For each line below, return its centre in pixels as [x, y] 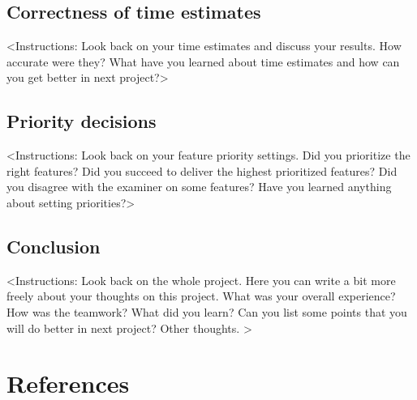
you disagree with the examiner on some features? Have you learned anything [199, 187]
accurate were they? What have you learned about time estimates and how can [203, 61]
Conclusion [54, 246]
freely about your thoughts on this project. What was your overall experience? [201, 296]
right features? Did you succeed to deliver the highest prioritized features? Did [202, 170]
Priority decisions [82, 121]
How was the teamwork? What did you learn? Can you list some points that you [207, 311]
